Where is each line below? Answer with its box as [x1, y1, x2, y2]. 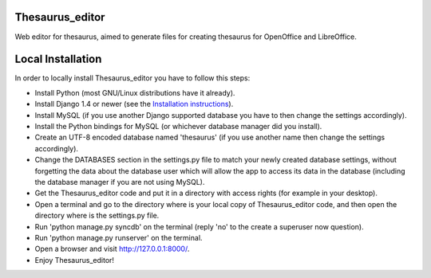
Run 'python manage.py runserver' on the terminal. [34, 233, 203, 242]
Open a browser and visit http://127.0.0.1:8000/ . [34, 244, 190, 254]
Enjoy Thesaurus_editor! [34, 255, 115, 264]
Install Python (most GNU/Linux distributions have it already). [34, 88, 235, 97]
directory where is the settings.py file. [34, 211, 160, 221]
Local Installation [14, 53, 102, 66]
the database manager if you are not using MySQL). [34, 177, 205, 186]
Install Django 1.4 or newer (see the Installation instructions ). [34, 100, 234, 109]
